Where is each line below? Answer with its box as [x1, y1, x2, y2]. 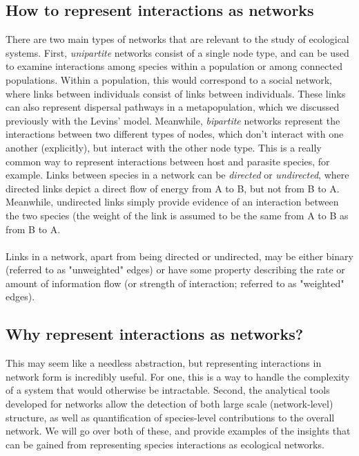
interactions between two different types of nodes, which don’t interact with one [6, 127, 344, 141]
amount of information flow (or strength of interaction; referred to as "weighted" [6, 275, 345, 290]
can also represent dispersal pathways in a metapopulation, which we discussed [6, 100, 340, 114]
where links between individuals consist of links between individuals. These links [6, 86, 346, 100]
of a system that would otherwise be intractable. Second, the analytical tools [6, 383, 330, 397]
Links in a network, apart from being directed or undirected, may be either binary [6, 248, 353, 263]
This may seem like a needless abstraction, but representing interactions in [6, 356, 322, 370]
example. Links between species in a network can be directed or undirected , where [6, 167, 349, 182]
